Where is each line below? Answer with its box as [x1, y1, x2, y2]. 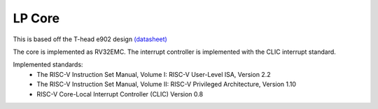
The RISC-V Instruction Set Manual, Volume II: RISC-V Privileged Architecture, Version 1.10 [36, 80, 297, 89]
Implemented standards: [13, 60, 83, 69]
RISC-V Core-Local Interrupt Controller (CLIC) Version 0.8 [36, 89, 203, 98]
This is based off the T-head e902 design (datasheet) [13, 35, 167, 43]
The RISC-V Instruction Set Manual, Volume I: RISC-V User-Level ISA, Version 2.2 [36, 70, 271, 78]
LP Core [13, 10, 59, 26]
